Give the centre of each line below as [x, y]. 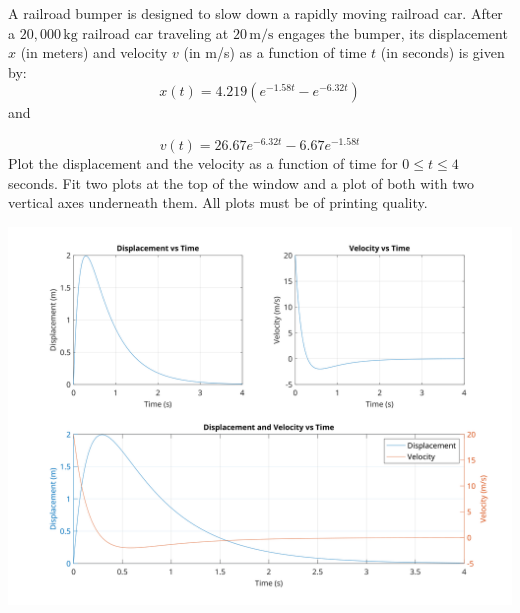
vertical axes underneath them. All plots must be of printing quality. [218, 202]
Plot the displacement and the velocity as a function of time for [203, 163]
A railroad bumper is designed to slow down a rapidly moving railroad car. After [255, 13]
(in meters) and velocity [94, 52]
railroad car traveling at [155, 32]
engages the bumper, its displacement [393, 32]
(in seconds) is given [442, 52]
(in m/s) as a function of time [275, 52]
